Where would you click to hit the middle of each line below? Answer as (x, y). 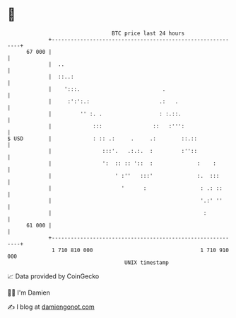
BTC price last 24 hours (148, 33)
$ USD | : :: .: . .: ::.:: (102, 138)
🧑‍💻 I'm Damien (29, 293)
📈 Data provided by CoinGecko (53, 276)
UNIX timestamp (147, 262)
